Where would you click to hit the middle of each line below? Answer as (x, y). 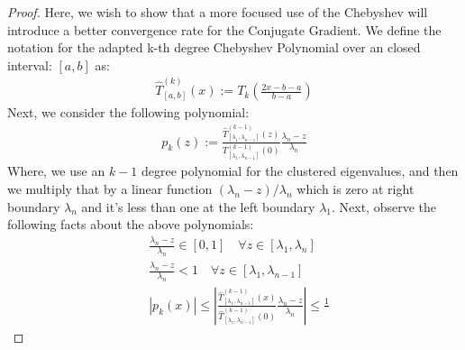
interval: (30, 64)
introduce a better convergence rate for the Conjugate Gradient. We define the (224, 29)
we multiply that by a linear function (110, 188)
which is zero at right (356, 188)
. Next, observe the (384, 206)
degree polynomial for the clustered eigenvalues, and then (300, 171)
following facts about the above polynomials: (131, 224)
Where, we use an (56, 171)
